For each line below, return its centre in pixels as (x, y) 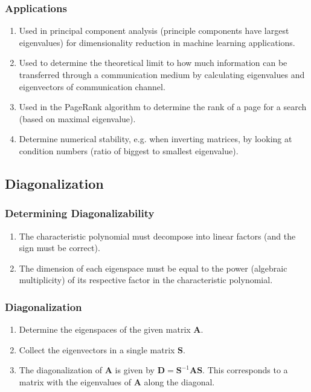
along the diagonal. (179, 381)
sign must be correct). (59, 248)
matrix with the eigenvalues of (75, 381)
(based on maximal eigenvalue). (77, 118)
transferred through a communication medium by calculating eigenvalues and (162, 74)
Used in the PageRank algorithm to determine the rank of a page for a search (163, 107)
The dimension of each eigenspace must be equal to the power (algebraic (153, 268)
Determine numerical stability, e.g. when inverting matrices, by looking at (155, 139)
